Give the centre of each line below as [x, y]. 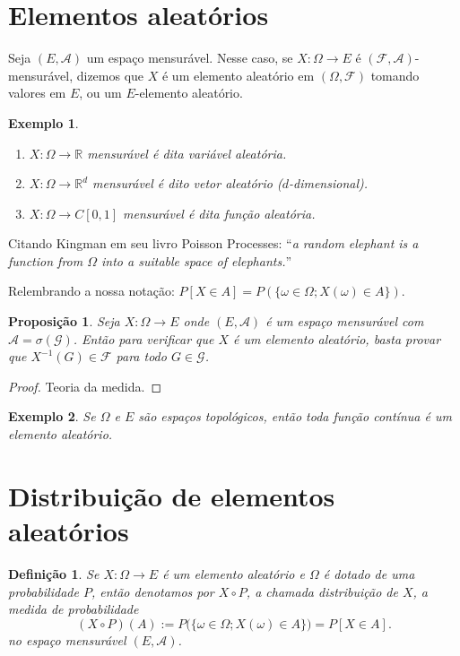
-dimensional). [328, 183]
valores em [37, 93]
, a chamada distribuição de [322, 591]
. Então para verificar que [143, 338]
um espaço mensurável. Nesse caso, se [190, 58]
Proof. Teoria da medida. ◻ [85, 386]
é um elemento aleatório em [238, 75]
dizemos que [110, 75]
